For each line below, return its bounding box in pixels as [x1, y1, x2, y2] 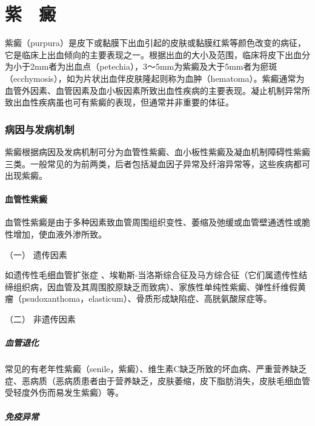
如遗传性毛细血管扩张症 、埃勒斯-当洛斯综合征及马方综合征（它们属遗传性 [5, 268, 299, 281]
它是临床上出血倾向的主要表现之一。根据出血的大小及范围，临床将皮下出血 [5, 48, 302, 61]
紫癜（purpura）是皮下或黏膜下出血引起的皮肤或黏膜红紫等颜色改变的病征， [5, 36, 307, 49]
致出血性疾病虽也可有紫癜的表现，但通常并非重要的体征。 [5, 96, 234, 108]
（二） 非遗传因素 [5, 313, 76, 325]
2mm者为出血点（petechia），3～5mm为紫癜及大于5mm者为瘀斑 [30, 60, 277, 73]
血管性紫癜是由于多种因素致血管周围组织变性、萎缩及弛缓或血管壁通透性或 [5, 216, 302, 228]
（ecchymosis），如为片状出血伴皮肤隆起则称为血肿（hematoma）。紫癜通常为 [5, 72, 305, 84]
